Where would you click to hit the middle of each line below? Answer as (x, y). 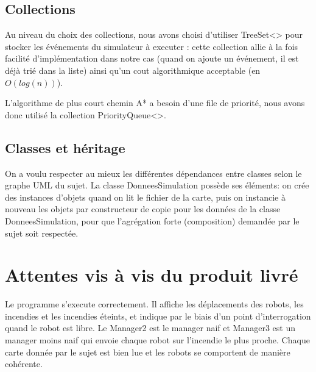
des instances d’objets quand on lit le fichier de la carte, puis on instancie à (145, 197)
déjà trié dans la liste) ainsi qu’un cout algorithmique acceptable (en (133, 70)
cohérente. (24, 364)
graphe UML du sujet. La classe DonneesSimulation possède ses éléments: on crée (157, 185)
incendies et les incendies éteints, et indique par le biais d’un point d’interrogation (158, 316)
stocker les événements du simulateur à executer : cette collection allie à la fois (152, 46)
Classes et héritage (65, 147)
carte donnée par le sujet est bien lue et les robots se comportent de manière (148, 352)
